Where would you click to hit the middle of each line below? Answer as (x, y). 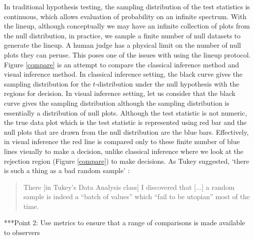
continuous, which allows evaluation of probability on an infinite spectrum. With (125, 16)
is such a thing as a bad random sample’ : (67, 170)
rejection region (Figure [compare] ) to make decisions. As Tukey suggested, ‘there (127, 161)
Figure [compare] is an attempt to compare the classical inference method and (122, 64)
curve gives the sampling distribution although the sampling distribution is (117, 103)
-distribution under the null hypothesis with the (167, 83)
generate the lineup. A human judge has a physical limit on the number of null (123, 45)
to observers (22, 232)
